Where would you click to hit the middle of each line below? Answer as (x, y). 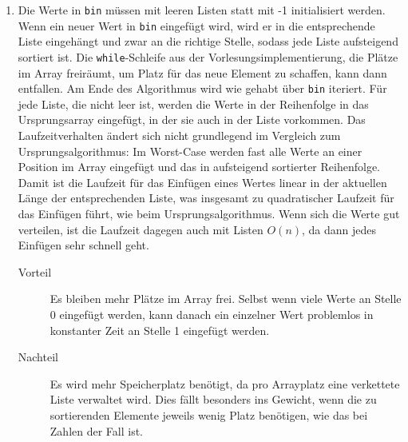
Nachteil (38, 357)
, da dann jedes (339, 229)
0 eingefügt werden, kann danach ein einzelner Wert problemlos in (212, 314)
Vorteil (35, 271)
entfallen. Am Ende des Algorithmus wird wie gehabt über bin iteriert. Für (202, 88)
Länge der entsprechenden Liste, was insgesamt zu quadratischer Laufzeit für (206, 198)
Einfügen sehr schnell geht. (83, 245)
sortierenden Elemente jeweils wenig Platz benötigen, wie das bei (209, 414)
